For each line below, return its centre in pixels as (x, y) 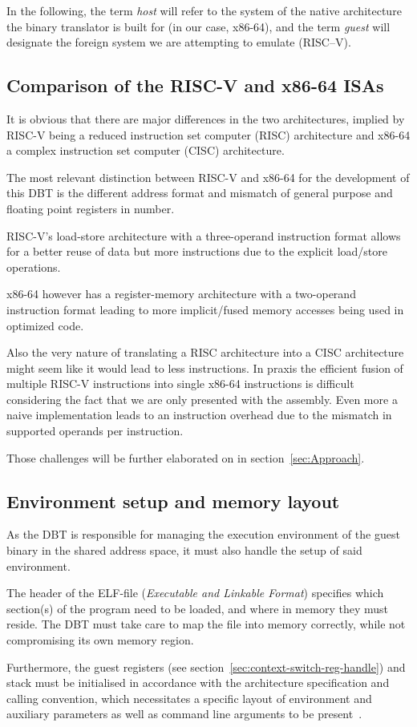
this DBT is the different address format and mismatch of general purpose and (200, 193)
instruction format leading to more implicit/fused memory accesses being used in (205, 309)
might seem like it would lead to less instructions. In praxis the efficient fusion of (205, 368)
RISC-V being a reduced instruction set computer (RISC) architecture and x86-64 (208, 134)
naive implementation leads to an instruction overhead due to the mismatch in (199, 415)
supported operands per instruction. (95, 431)
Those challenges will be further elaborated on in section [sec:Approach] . (186, 457)
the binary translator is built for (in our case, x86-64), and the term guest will (198, 26)
